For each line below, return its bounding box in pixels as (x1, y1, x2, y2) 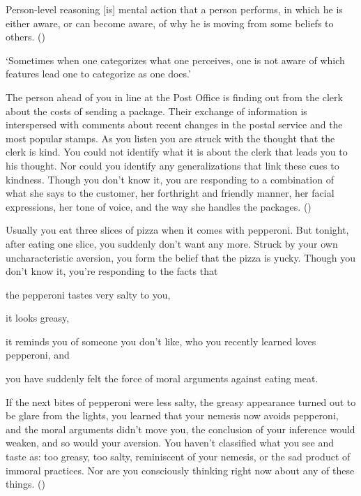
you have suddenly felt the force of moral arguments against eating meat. (6, 371, 318, 386)
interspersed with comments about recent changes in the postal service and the (6, 117, 343, 132)
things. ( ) (6, 476, 45, 491)
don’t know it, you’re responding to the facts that (6, 264, 218, 278)
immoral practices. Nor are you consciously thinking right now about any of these (6, 463, 355, 477)
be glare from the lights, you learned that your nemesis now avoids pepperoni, (6, 408, 339, 423)
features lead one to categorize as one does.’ (6, 66, 191, 81)
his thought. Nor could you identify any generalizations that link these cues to (6, 158, 339, 172)
